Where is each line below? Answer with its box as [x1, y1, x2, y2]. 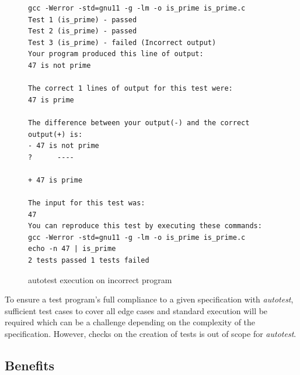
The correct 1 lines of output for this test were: [28, 84, 233, 93]
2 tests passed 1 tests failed [28, 256, 149, 265]
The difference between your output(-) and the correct [28, 118, 250, 127]
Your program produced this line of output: [28, 50, 204, 59]
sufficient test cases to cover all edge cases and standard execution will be [5, 304, 268, 316]
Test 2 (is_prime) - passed [28, 27, 137, 36]
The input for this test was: [28, 199, 145, 208]
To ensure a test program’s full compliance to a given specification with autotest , [5, 293, 294, 305]
